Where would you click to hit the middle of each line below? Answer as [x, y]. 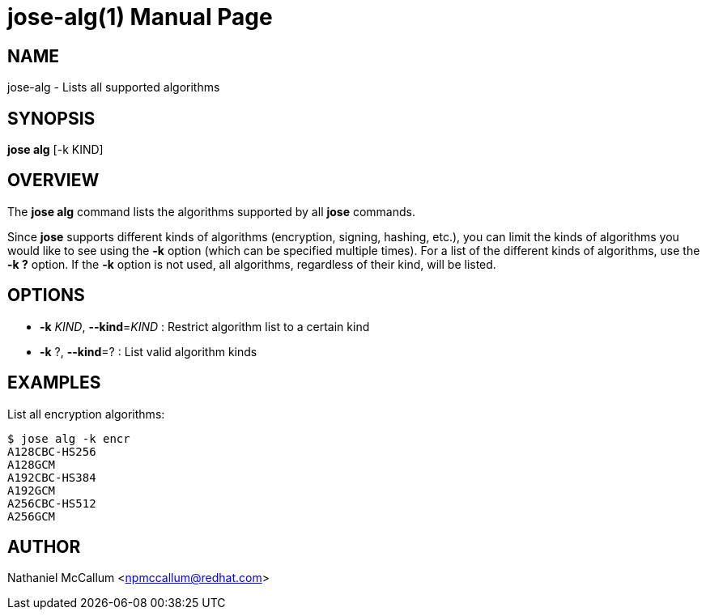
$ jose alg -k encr [69, 438]
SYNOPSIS [51, 118]
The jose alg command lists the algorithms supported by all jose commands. [212, 211]
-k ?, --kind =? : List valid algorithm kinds [149, 351]
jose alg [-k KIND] [55, 150]
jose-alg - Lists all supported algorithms [114, 87]
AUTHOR [44, 546]
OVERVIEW [53, 181]
